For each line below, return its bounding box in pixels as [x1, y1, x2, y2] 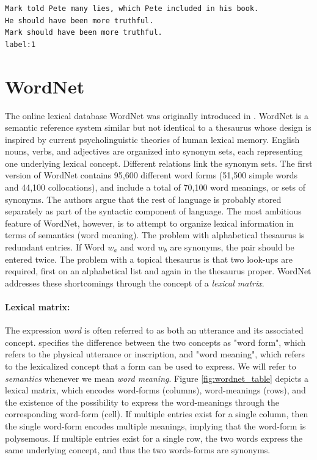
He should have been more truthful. [5, 16, 154, 25]
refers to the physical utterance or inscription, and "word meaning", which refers [5, 348, 305, 360]
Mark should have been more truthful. [5, 28, 162, 37]
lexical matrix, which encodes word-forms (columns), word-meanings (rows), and [5, 384, 306, 396]
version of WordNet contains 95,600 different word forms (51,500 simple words [5, 169, 297, 181]
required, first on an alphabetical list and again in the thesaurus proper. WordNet [5, 265, 312, 277]
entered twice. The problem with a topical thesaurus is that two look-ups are [5, 252, 293, 265]
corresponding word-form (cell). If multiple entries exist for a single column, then [5, 407, 308, 420]
